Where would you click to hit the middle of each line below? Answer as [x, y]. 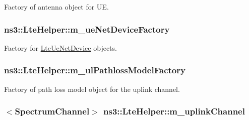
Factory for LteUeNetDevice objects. [60, 47]
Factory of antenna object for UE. [56, 7]
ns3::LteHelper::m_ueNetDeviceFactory [87, 29]
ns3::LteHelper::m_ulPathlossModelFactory [95, 70]
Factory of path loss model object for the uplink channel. [92, 89]
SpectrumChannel [52, 111]
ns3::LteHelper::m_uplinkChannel [174, 111]
